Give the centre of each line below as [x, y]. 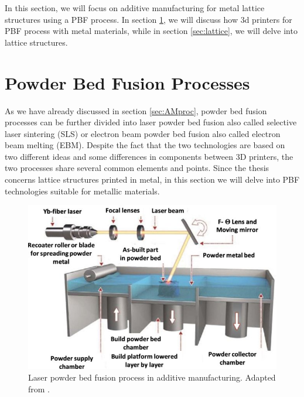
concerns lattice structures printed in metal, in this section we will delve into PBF [152, 179]
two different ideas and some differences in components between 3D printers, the [149, 156]
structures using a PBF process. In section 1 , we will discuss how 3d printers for [148, 19]
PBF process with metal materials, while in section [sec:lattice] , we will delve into [151, 31]
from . [39, 389]
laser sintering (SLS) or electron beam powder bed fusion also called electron [143, 133]
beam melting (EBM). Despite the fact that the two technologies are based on [145, 145]
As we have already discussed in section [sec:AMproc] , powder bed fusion [136, 110]
